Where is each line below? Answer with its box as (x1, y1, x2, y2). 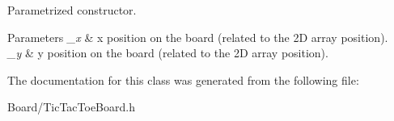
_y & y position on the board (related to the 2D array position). (7, 44, 328, 61)
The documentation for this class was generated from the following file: (7, 71, 359, 88)
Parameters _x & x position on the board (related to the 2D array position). (7, 28, 388, 45)
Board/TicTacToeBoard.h (7, 98, 135, 115)
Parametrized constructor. (7, 2, 137, 18)
